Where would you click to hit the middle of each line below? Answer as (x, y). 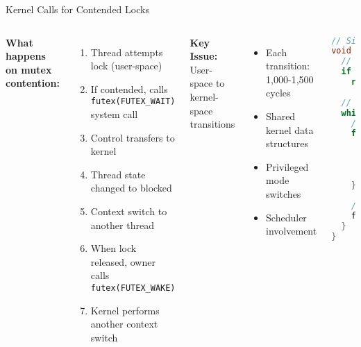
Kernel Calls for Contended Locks (77, 9)
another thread (122, 225)
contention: (33, 83)
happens (26, 56)
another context (124, 324)
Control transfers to (133, 137)
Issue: (204, 56)
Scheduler (286, 217)
